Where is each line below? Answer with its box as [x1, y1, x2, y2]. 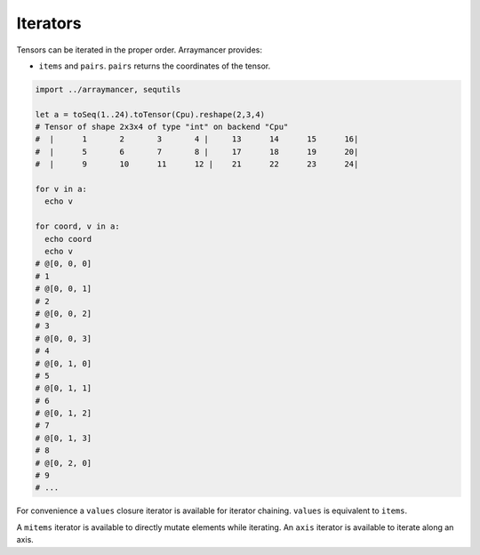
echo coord [44, 234, 92, 244]
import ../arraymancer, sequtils [35, 84, 181, 94]
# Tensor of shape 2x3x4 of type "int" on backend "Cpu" [35, 122, 289, 133]
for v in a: [35, 184, 88, 195]
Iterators [16, 13, 82, 33]
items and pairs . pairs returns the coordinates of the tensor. [38, 60, 271, 71]
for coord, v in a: [35, 221, 120, 231]
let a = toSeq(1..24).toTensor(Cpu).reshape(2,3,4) [35, 109, 266, 119]
